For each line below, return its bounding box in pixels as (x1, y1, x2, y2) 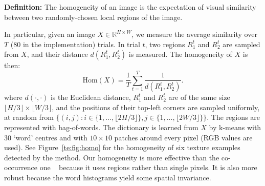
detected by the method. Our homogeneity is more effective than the (4, 152, 219, 162)
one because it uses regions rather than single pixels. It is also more (39, 162, 257, 173)
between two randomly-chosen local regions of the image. (4, 11, 183, 22)
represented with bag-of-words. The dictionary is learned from (4, 121, 198, 132)
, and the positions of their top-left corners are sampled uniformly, (52, 101, 260, 112)
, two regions (145, 38, 185, 49)
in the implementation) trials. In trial (23, 38, 140, 49)
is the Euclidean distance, (50, 92, 131, 102)
